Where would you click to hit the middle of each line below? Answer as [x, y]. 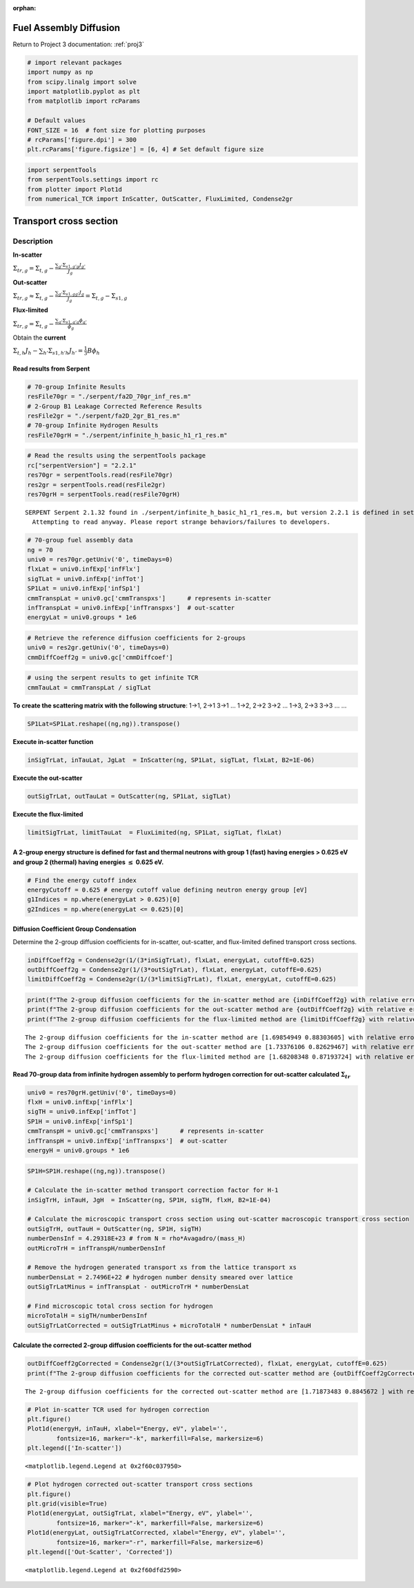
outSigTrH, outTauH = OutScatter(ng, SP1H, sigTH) [115, 1229]
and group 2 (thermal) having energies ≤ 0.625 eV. [88, 862]
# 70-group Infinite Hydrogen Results [93, 425]
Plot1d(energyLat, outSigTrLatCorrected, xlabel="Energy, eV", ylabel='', [157, 1533]
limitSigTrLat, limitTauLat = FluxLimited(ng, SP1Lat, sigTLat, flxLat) [155, 832]
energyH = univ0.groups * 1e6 [78, 1150]
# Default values [57, 120]
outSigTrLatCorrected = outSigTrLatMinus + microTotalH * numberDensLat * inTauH [169, 1325]
